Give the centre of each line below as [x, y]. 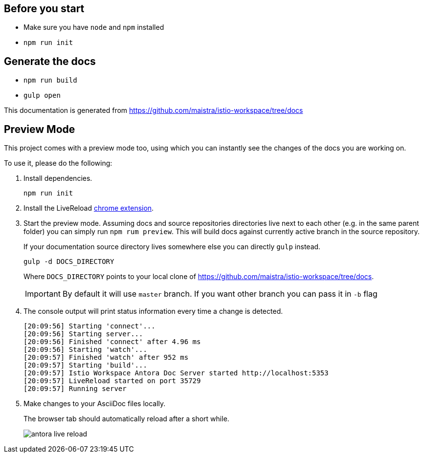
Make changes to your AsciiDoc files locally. [95, 404]
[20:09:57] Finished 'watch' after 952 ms [106, 358]
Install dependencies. [58, 178]
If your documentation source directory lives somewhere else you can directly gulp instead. [172, 247]
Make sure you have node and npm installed [94, 27]
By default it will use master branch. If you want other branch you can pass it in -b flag [220, 294]
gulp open [42, 96]
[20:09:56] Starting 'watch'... [85, 350]
